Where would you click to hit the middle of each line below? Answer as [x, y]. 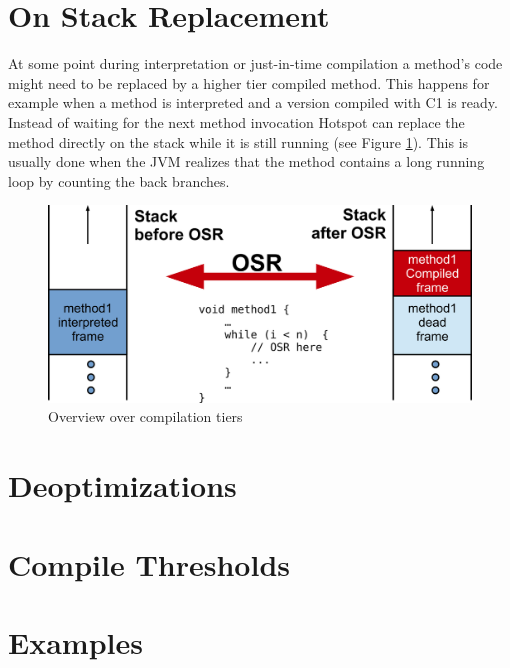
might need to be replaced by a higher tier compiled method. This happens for [249, 82]
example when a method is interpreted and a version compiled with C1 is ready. [253, 102]
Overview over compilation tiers [145, 416]
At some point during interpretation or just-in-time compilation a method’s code [255, 63]
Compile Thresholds [149, 563]
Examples [75, 641]
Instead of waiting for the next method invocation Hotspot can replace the [236, 121]
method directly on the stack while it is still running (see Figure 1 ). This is [238, 141]
